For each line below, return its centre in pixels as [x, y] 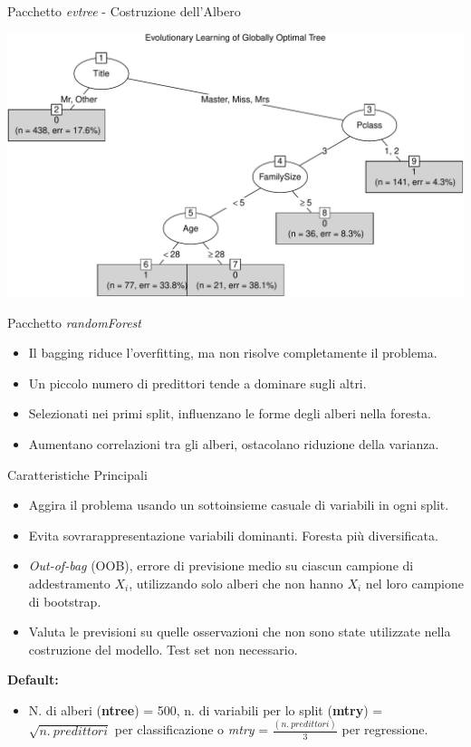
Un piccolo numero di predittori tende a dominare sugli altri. [197, 383]
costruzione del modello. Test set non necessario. [163, 649]
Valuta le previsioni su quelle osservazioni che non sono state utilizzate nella [240, 632]
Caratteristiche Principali [77, 474]
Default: [33, 680]
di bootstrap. [65, 601]
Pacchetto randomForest [74, 322]
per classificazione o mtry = [192, 729]
